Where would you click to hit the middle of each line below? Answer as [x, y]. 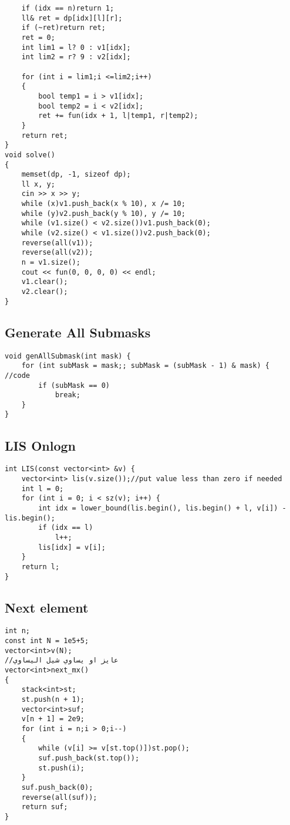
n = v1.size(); [51, 263]
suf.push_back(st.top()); [89, 758]
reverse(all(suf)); [59, 797]
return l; [41, 567]
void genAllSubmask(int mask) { [68, 356]
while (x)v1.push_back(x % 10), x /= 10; [103, 204]
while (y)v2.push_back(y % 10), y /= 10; [103, 213]
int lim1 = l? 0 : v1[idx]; [76, 47]
